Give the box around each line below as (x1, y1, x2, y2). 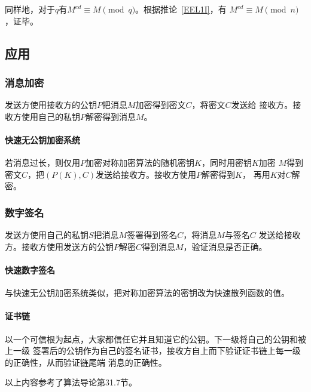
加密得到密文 (135, 98, 186, 111)
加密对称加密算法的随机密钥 (86, 156, 194, 169)
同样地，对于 (5, 3, 55, 15)
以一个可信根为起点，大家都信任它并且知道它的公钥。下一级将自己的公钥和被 (5, 332, 306, 345)
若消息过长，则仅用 (5, 156, 80, 169)
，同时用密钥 (201, 156, 252, 169)
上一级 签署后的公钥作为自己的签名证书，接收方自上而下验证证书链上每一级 (5, 344, 301, 357)
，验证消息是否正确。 (183, 240, 267, 252)
